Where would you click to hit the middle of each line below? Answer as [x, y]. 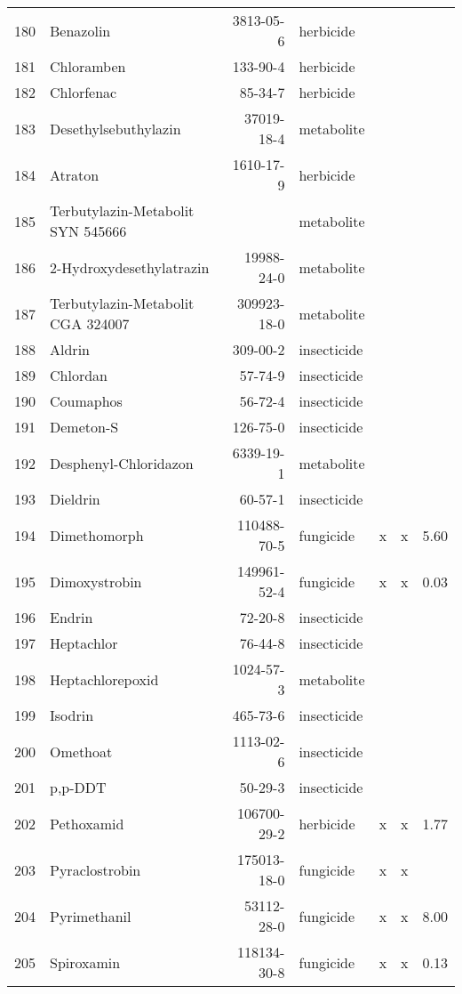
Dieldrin [75, 499]
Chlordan [79, 375]
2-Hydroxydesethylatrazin [130, 267]
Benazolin [80, 30]
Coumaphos [86, 401]
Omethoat [81, 751]
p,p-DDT [78, 787]
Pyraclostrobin [96, 869]
